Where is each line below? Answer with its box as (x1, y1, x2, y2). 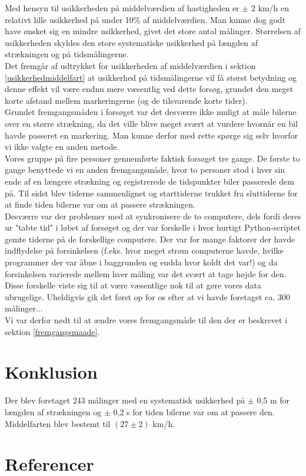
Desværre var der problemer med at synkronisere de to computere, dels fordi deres (5, 209, 301, 222)
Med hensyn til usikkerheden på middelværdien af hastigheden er (5, 2, 240, 14)
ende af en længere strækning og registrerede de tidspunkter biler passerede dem (5, 175, 294, 187)
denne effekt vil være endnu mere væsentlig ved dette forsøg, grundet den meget (5, 83, 294, 95)
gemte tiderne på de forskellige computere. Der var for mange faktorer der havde (5, 232, 295, 245)
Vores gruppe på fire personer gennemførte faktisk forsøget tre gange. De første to (5, 152, 300, 164)
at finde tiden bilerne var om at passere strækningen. (5, 198, 195, 211)
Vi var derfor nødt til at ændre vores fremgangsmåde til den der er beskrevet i (5, 314, 288, 326)
